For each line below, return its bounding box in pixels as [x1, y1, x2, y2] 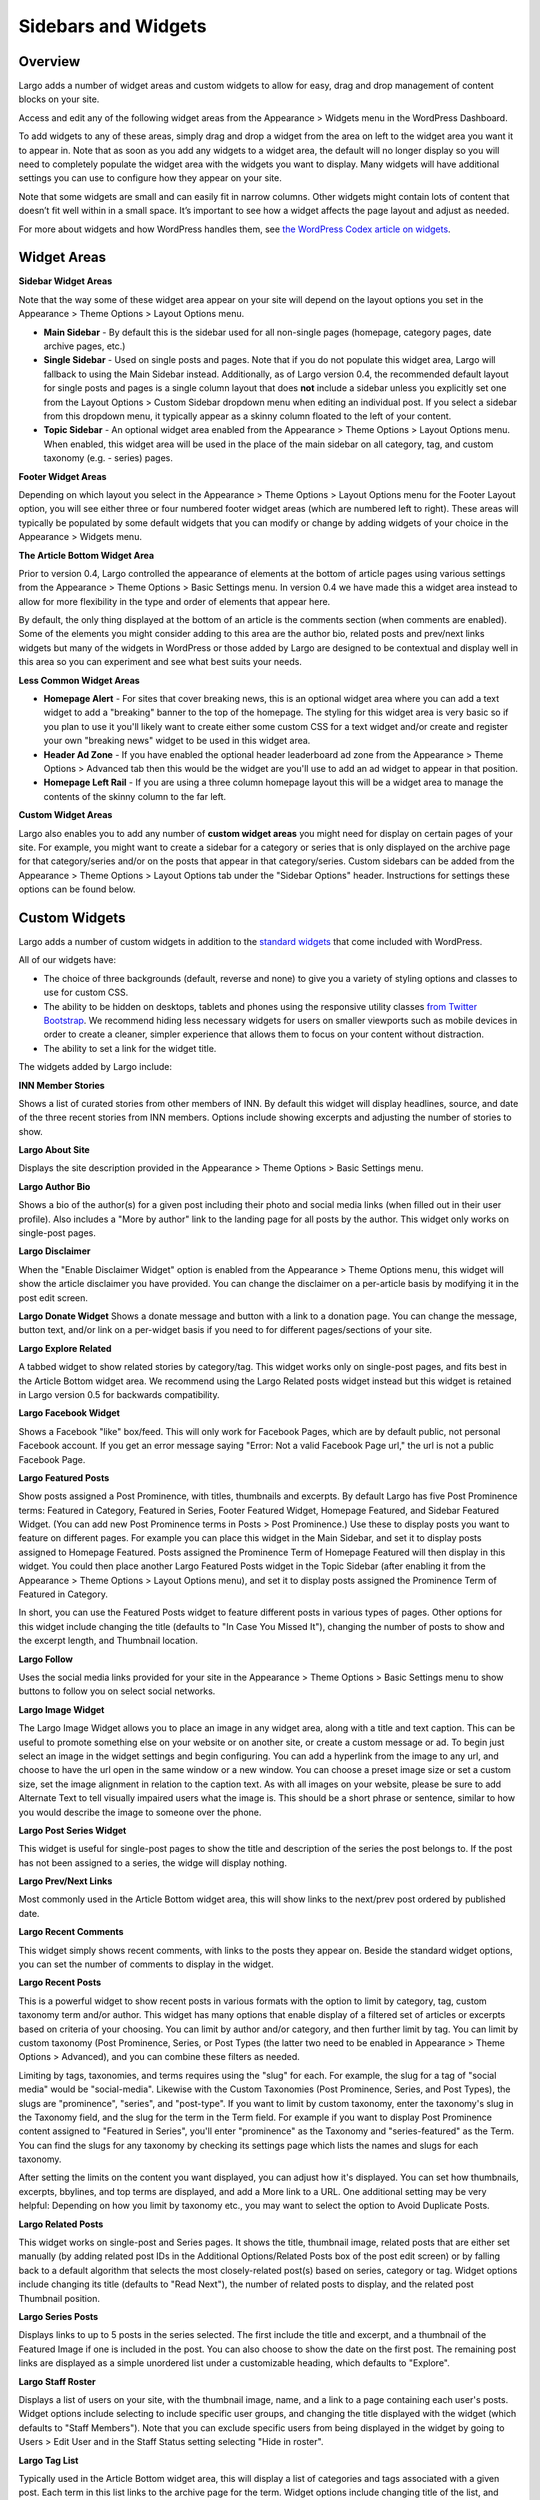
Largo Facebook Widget [18, 1407, 120, 1419]
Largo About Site [18, 1144, 90, 1156]
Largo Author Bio [18, 1180, 91, 1192]
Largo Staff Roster [18, 2375, 96, 2387]
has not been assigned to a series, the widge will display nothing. [18, 1856, 287, 1869]
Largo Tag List [18, 2454, 79, 2466]
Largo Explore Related [18, 1342, 112, 1354]
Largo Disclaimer [18, 1245, 91, 1257]
